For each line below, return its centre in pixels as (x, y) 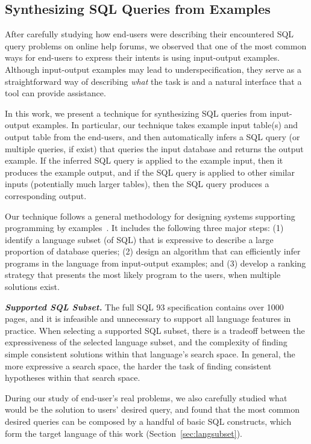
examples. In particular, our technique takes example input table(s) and (165, 125)
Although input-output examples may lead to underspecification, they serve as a (153, 69)
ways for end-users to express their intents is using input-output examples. (142, 57)
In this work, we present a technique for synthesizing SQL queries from (136, 113)
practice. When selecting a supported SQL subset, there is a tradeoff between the (155, 330)
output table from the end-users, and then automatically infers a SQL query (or (152, 136)
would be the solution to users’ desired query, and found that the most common (152, 409)
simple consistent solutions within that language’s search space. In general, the (150, 354)
